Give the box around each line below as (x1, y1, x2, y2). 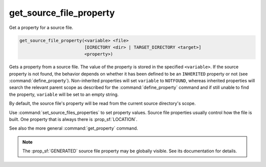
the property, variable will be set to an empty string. (9, 91, 119, 97)
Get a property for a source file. (9, 25, 73, 30)
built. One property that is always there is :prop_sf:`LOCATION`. (9, 116, 138, 122)
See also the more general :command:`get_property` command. (9, 125, 138, 131)
